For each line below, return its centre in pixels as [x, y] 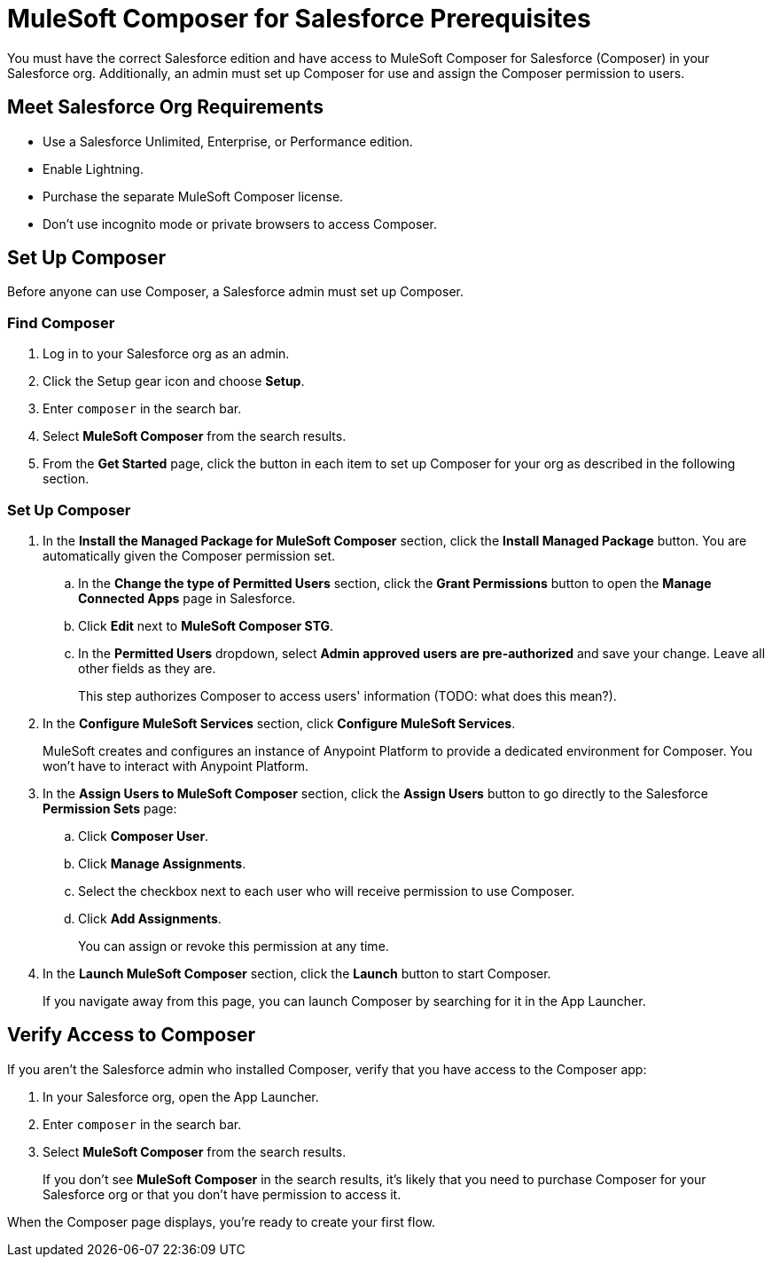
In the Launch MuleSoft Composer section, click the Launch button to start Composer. [297, 973]
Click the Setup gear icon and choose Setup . [174, 381]
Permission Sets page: [110, 808]
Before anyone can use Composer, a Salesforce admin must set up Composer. [235, 292]
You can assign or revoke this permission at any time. [234, 946]
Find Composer [61, 322]
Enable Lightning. [93, 169]
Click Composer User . [144, 836]
